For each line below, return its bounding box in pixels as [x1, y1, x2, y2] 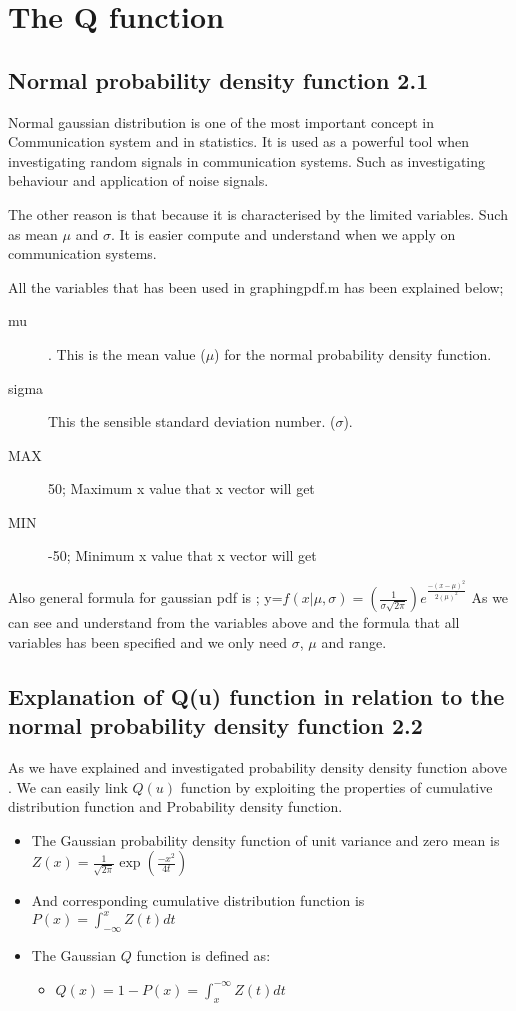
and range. [321, 631, 387, 652]
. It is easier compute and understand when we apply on [110, 223, 456, 244]
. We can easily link [8, 776, 128, 797]
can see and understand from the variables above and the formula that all [8, 612, 460, 633]
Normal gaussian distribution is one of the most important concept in [8, 111, 434, 132]
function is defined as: [136, 945, 271, 966]
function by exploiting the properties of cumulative [180, 776, 493, 797]
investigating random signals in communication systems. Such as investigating [8, 150, 486, 171]
